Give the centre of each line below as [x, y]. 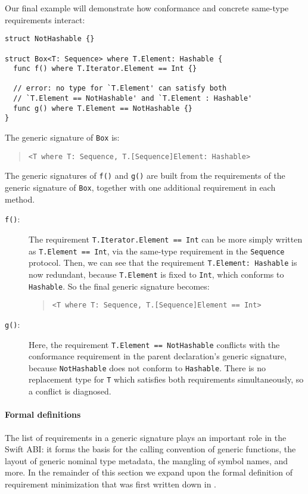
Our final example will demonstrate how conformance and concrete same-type [147, 8]
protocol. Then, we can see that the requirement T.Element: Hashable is [163, 262]
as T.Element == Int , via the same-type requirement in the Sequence [157, 251]
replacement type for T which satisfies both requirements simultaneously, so [166, 379]
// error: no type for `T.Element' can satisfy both [120, 88]
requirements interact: [45, 19]
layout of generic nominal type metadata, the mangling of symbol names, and [147, 460]
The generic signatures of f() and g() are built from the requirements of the [145, 175]
